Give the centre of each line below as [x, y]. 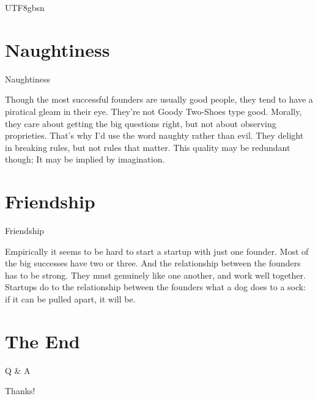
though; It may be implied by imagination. [85, 159]
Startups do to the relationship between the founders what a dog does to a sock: [156, 287]
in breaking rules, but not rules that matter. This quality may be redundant [148, 147]
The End [43, 341]
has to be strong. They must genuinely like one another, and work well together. [155, 275]
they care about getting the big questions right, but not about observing [141, 123]
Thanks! [20, 391]
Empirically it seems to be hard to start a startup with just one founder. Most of [157, 251]
